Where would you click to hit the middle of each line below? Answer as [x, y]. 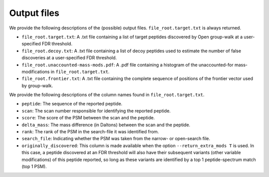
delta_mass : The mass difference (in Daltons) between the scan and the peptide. [106, 125]
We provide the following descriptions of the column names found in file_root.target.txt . [107, 95]
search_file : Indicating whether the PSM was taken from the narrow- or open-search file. [116, 139]
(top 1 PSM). [34, 166]
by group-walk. [37, 86]
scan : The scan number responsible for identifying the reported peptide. [96, 111]
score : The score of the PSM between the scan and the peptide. [88, 118]
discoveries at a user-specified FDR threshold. [69, 58]
